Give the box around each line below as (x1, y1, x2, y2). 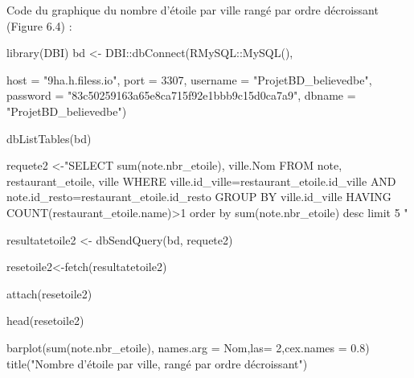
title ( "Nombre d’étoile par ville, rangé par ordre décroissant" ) (6, 355, 308, 372)
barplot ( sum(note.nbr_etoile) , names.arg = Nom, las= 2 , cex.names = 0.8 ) (6, 339, 370, 355)
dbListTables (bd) (6, 129, 92, 146)
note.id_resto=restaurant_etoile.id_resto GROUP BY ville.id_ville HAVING (6, 188, 391, 205)
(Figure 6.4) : (6, 17, 72, 34)
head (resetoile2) (6, 312, 84, 329)
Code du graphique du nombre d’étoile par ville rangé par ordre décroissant (6, 2, 379, 18)
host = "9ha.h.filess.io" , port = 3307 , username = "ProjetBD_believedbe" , (6, 71, 372, 88)
